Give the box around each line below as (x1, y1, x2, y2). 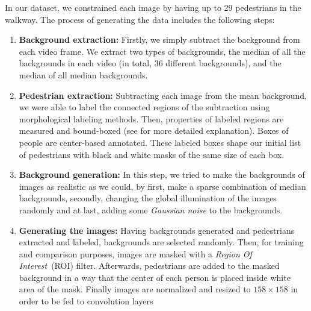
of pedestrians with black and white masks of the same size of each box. (19, 148, 285, 160)
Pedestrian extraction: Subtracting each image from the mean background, (19, 89, 307, 101)
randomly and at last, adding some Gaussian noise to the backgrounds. (19, 203, 283, 216)
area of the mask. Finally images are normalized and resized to (19, 283, 251, 295)
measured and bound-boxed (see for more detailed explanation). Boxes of (19, 124, 289, 137)
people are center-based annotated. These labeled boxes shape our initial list (19, 136, 301, 148)
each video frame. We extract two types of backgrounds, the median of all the (19, 45, 306, 57)
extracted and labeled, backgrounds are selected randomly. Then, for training (19, 236, 304, 248)
